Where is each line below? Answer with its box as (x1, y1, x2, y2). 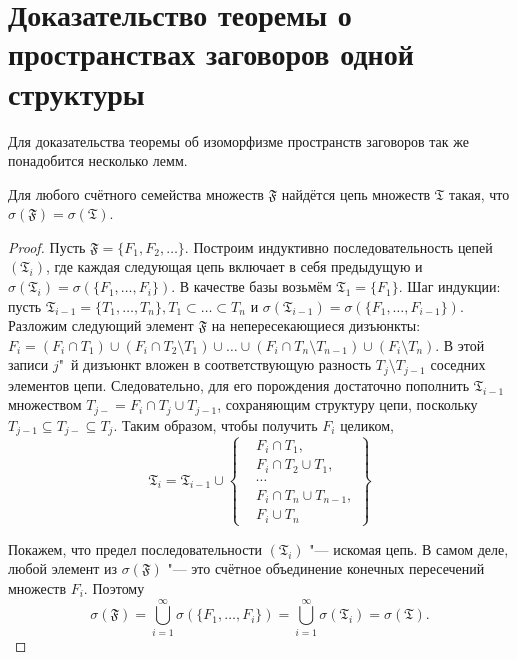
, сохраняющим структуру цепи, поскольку (217, 394, 478, 415)
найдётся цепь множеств (281, 183, 431, 204)
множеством (8, 394, 82, 415)
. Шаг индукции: (398, 276, 501, 297)
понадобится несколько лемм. (8, 150, 188, 171)
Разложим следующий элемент (8, 315, 194, 336)
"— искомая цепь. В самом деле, (309, 538, 509, 559)
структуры (8, 72, 145, 113)
